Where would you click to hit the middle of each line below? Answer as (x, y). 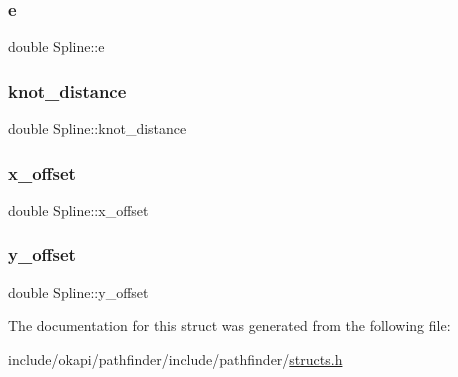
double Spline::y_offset (78, 291)
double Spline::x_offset (78, 209)
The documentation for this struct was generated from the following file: (229, 325)
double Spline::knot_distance (97, 128)
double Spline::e (56, 46)
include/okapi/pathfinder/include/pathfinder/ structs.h (175, 358)
